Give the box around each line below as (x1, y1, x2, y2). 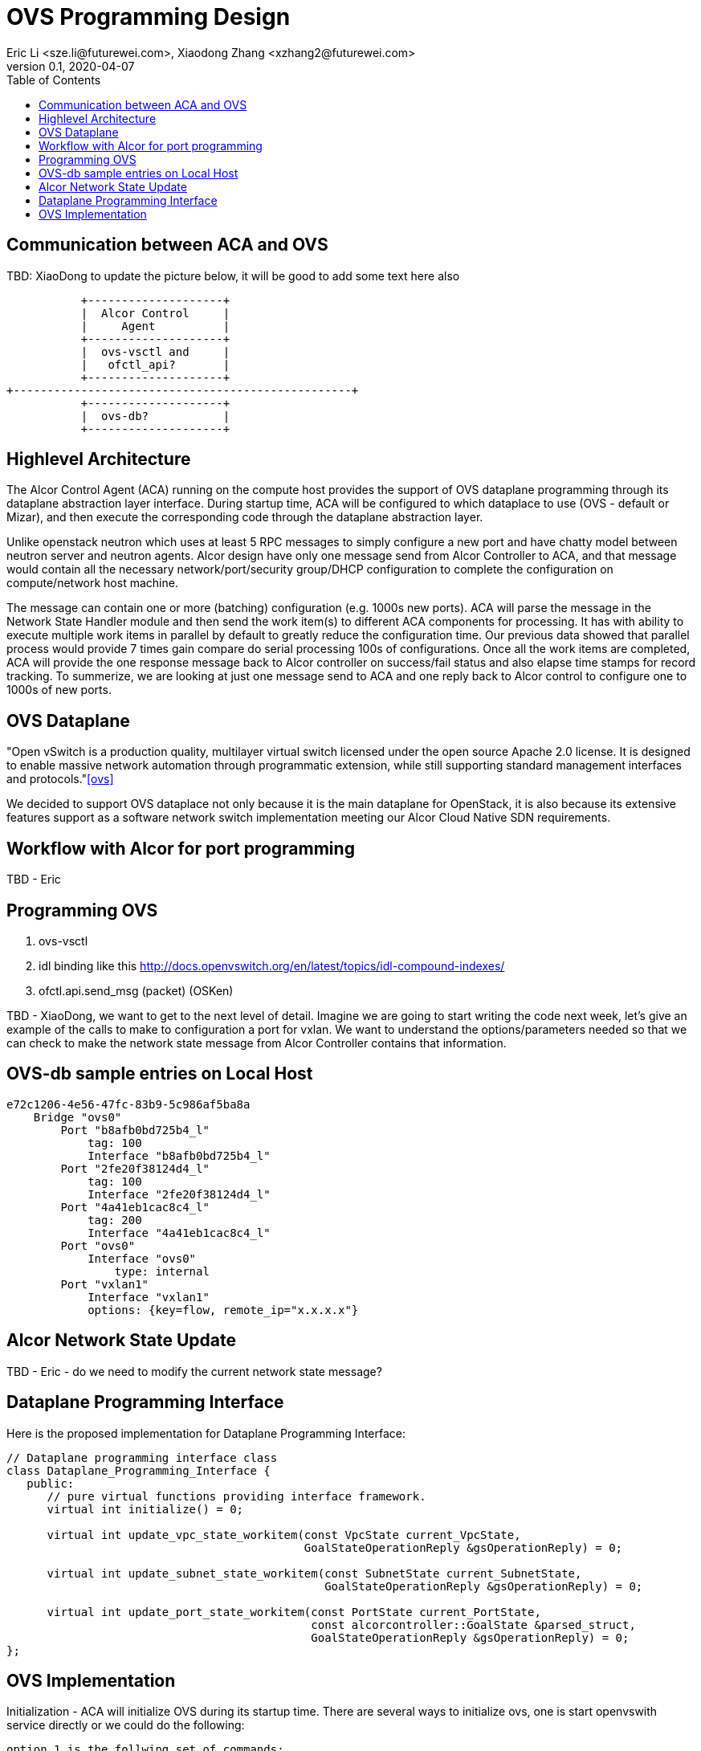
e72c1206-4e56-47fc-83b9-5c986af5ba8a (6, 1097, 251, 1111)
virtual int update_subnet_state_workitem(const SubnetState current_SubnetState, (47, 1566, 582, 1580)
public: (26, 1476, 75, 1490)
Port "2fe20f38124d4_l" (60, 1161, 210, 1175)
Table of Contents (6, 72, 101, 87)
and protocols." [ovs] (6, 772, 114, 786)
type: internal (114, 1264, 210, 1278)
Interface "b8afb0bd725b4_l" (88, 1149, 271, 1162)
